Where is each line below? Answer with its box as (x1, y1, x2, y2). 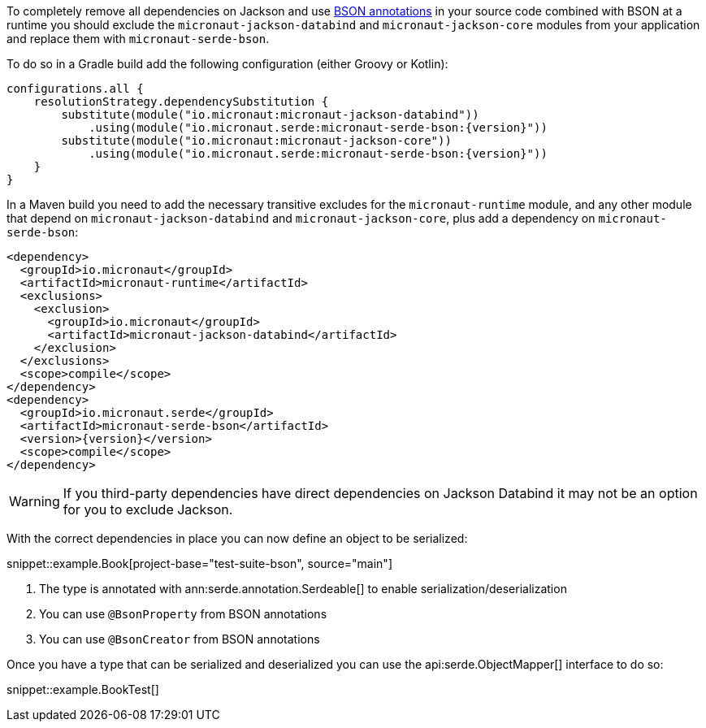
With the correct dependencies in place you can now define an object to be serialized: (6, 531, 468, 545)
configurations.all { (6, 82, 144, 95)
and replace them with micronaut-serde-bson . (6, 32, 270, 45)
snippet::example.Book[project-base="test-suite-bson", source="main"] (6, 557, 393, 570)
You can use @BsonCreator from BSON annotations (39, 632, 320, 646)
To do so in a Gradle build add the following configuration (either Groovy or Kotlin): (6, 57, 448, 71)
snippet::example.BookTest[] (6, 682, 159, 696)
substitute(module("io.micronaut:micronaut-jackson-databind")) (61, 108, 479, 121)
